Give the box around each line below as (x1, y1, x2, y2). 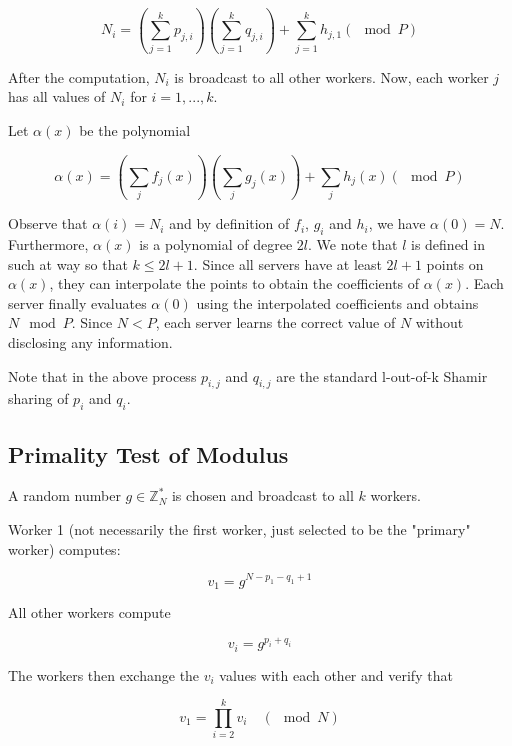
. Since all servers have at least (193, 253, 382, 274)
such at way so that (8, 253, 128, 274)
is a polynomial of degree (139, 234, 293, 255)
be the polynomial (79, 119, 191, 140)
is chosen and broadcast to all (171, 485, 354, 506)
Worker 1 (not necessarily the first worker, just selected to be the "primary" (8, 518, 471, 539)
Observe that (8, 213, 88, 234)
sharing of (8, 388, 69, 409)
